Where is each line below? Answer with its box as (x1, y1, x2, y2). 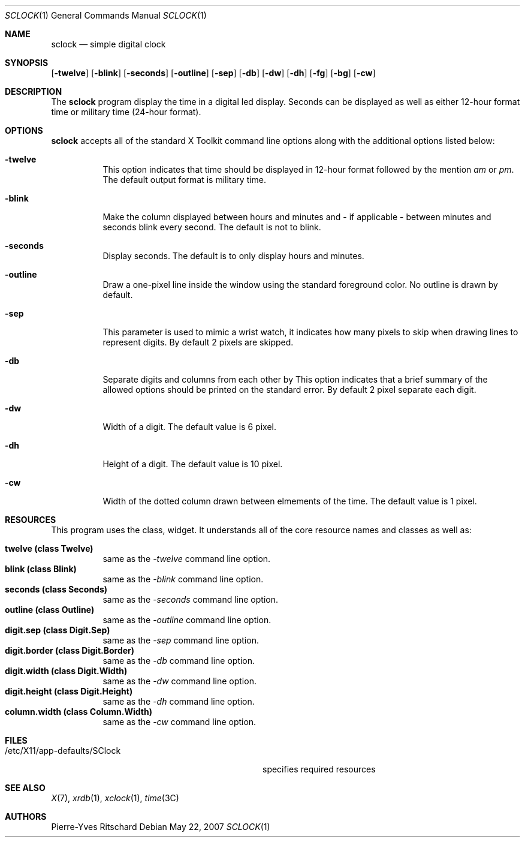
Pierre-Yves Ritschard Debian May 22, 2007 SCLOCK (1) (51, 822, 270, 832)
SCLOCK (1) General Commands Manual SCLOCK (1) (5, 10, 207, 20)
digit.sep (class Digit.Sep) (5, 625, 110, 635)
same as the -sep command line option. (102, 635, 259, 645)
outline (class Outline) (5, 605, 95, 615)
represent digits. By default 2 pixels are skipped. (102, 337, 294, 347)
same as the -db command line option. (102, 655, 255, 666)
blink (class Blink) (5, 564, 77, 574)
